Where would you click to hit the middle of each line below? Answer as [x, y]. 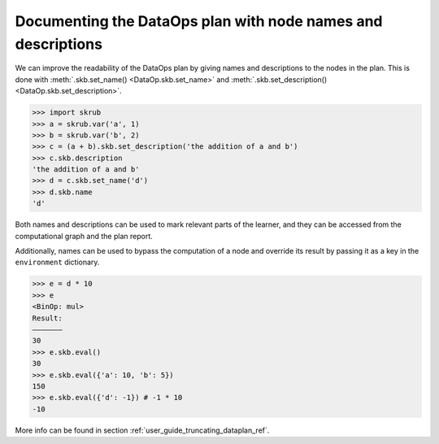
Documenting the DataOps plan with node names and [199, 21]
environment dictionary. [57, 262]
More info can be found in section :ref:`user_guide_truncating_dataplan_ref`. [142, 430]
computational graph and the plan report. [84, 236]
